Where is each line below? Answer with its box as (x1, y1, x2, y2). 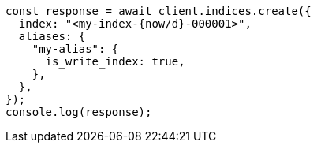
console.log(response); (6, 106, 152, 118)
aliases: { (18, 30, 86, 43)
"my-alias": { (32, 43, 119, 55)
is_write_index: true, (45, 55, 185, 68)
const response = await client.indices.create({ (6, 5, 311, 17)
